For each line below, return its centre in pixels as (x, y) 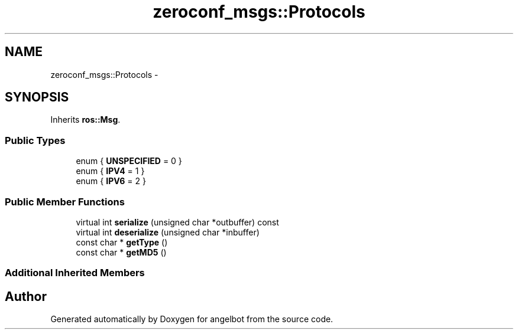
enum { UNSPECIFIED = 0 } (129, 161)
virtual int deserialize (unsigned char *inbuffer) (168, 232)
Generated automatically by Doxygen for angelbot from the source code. (192, 319)
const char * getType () (122, 242)
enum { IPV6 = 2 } (111, 181)
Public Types (35, 140)
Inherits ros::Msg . (85, 120)
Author (26, 296)
